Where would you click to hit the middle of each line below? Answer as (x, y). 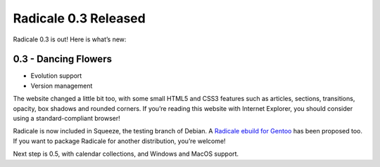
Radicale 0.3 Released (79, 18)
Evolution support (56, 76)
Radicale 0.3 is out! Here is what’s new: (70, 39)
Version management (62, 86)
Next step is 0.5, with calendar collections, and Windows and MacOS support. (126, 154)
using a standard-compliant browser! (67, 119)
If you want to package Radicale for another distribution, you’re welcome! (119, 141)
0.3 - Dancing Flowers (63, 59)
